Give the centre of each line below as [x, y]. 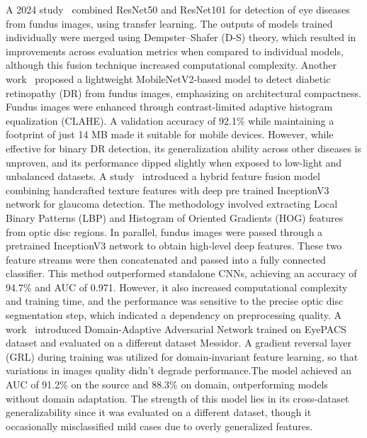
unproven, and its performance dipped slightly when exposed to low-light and [174, 162]
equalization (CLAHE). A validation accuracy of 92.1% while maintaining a [170, 120]
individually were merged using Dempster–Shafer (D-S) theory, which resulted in [181, 37]
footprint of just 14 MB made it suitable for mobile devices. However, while [170, 134]
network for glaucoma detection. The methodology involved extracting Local [172, 204]
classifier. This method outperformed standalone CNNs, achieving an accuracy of [181, 273]
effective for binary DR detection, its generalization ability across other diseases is [183, 148]
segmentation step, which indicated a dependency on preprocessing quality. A [174, 315]
